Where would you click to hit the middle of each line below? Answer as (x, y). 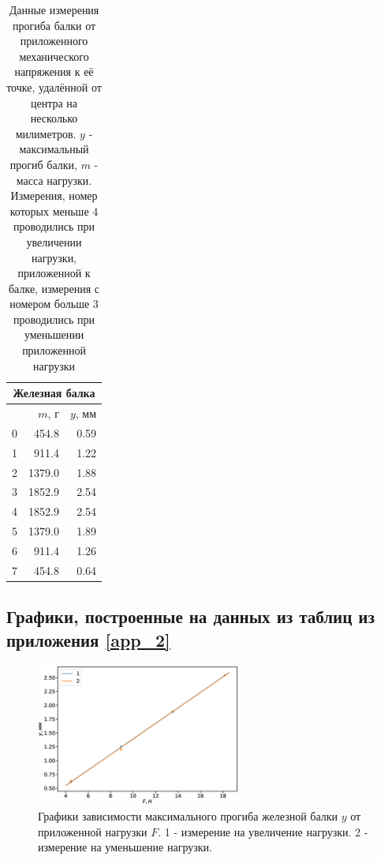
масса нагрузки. (54, 180)
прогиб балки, (43, 164)
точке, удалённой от (54, 86)
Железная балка (54, 393)
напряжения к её (54, 71)
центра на (54, 102)
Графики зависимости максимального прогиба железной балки (188, 816)
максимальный (54, 149)
